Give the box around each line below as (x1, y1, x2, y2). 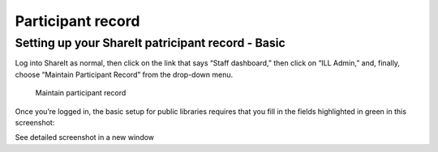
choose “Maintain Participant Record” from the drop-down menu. (15, 70, 234, 79)
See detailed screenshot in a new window (15, 133, 154, 142)
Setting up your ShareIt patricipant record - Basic (15, 36, 286, 50)
